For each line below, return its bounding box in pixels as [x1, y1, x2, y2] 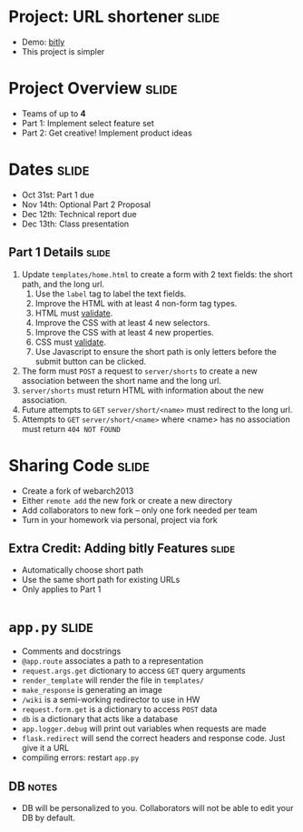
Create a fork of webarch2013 [21, 485, 134, 496]
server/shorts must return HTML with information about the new [21, 385, 264, 396]
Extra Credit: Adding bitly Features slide [8, 540, 236, 556]
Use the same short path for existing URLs [21, 575, 181, 586]
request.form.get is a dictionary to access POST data [21, 704, 218, 715]
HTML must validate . [34, 307, 113, 318]
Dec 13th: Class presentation [21, 218, 130, 229]
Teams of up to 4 [21, 107, 87, 119]
